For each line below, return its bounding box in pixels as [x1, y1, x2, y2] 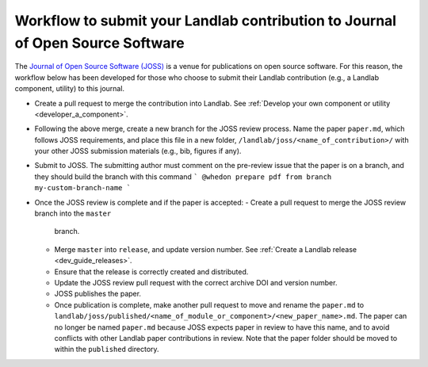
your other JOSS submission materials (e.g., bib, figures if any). [34, 147, 242, 156]
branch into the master [34, 208, 112, 218]
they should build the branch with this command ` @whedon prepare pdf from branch [34, 171, 332, 182]
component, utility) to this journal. [14, 84, 125, 94]
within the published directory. [54, 345, 159, 354]
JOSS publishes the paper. [54, 289, 142, 299]
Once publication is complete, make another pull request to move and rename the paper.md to [54, 300, 365, 309]
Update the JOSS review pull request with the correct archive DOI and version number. [54, 277, 338, 287]
